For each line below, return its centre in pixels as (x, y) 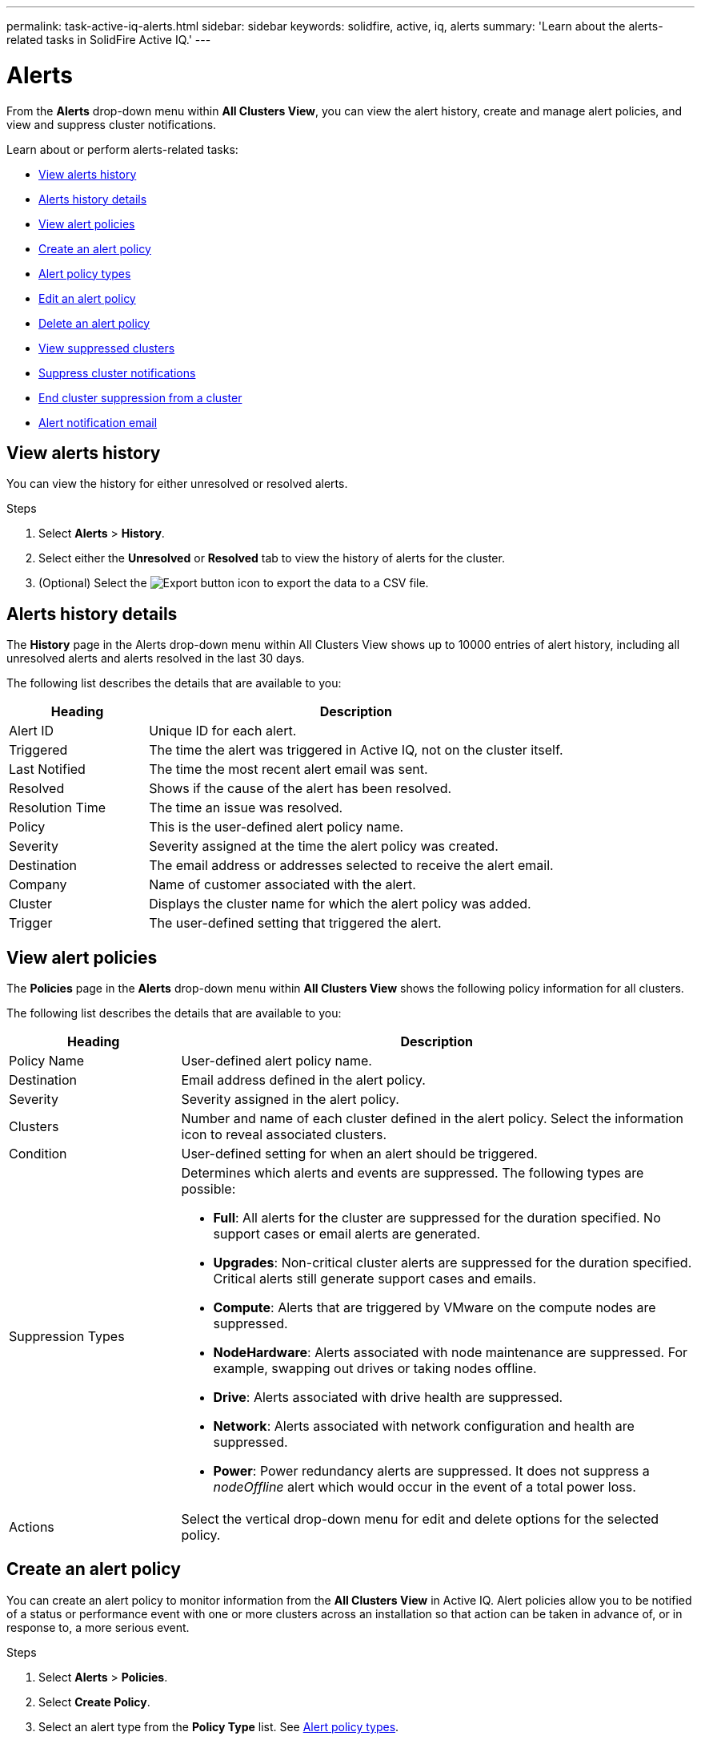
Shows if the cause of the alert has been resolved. (300, 789)
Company (38, 885)
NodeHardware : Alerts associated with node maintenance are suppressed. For (451, 1353)
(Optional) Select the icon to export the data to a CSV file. (234, 583)
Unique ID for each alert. (223, 731)
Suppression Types (67, 1337)
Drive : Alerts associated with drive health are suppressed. (388, 1398)
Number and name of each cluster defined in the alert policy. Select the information (433, 1119)
